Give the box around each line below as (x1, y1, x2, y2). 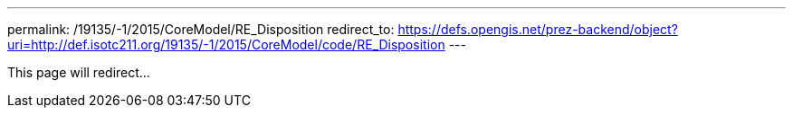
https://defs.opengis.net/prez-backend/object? (397, 22, 678, 37)
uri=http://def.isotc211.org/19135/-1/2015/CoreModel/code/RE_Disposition (7, 37, 445, 52)
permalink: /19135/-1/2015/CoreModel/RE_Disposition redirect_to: (7, 22, 395, 37)
